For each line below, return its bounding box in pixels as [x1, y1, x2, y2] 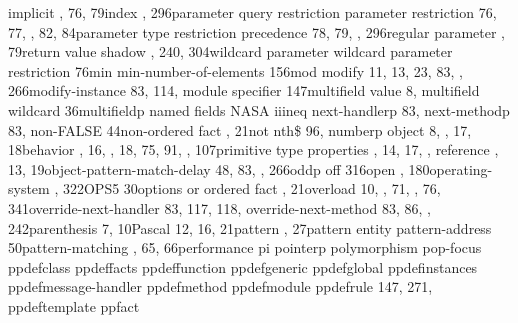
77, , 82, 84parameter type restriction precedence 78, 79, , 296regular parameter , [8, 21, 506, 42]
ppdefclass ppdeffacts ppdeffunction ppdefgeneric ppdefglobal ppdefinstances [8, 256, 478, 277]
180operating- [408, 158, 493, 179]
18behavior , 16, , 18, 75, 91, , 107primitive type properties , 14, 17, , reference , [8, 139, 499, 160]
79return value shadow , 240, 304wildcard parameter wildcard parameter [8, 41, 453, 62]
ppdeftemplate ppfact [8, 295, 140, 316]
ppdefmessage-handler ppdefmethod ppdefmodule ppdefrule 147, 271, [8, 276, 433, 297]
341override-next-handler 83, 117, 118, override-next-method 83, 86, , [8, 197, 431, 218]
